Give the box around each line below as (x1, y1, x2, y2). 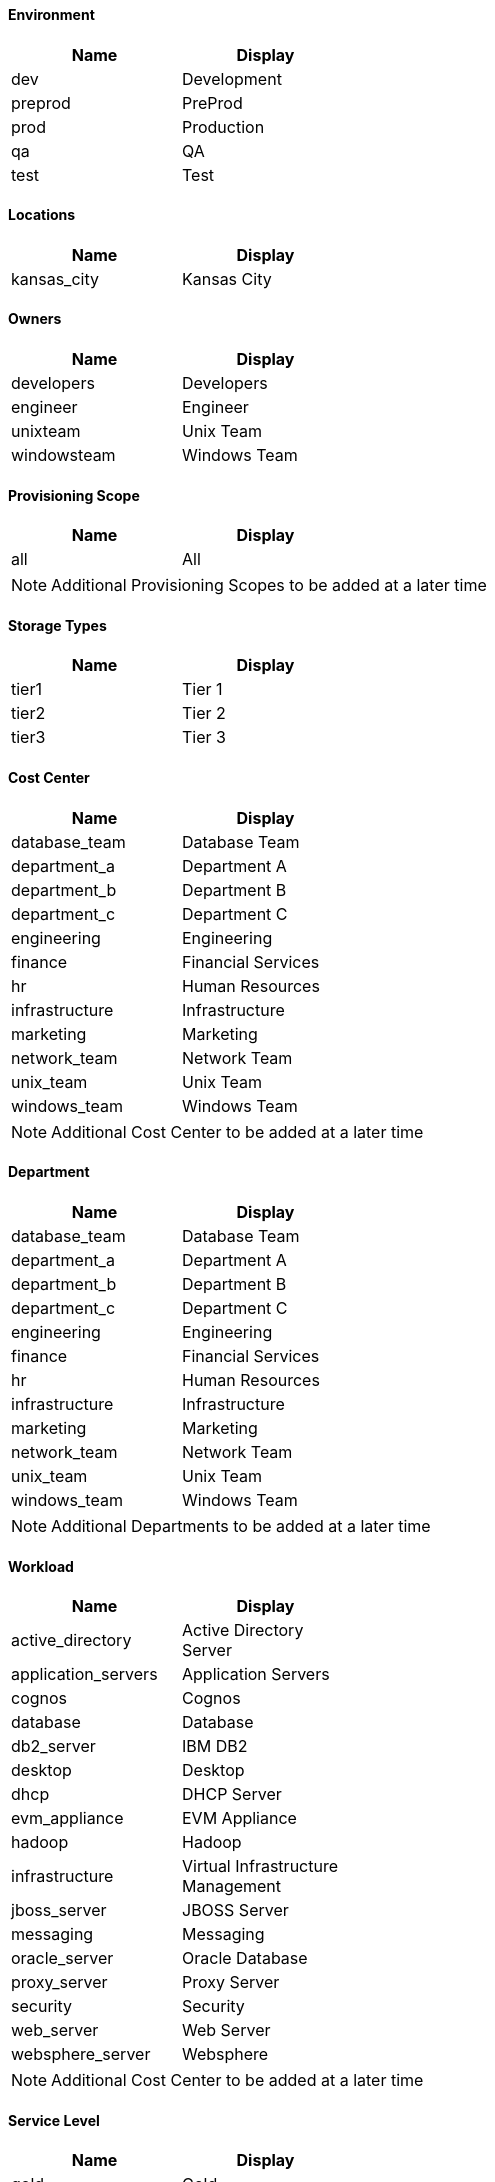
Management (182, 1876, 282, 1897)
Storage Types (8, 616, 107, 634)
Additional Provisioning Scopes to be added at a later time (51, 575, 487, 596)
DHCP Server (182, 1784, 282, 1805)
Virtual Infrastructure (182, 1856, 339, 1877)
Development (182, 68, 282, 89)
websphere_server (11, 2044, 151, 2065)
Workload (8, 1557, 74, 1575)
